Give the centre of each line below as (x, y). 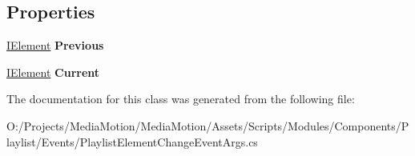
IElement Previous (55, 45)
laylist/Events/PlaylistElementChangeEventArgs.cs (132, 141)
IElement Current (53, 72)
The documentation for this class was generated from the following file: (181, 99)
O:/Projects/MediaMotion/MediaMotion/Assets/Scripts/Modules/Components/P (208, 125)
